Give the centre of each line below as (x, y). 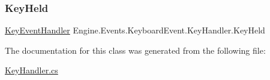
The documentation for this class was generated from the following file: (135, 50)
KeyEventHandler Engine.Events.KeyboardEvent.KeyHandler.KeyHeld (135, 30)
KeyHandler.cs (31, 70)
